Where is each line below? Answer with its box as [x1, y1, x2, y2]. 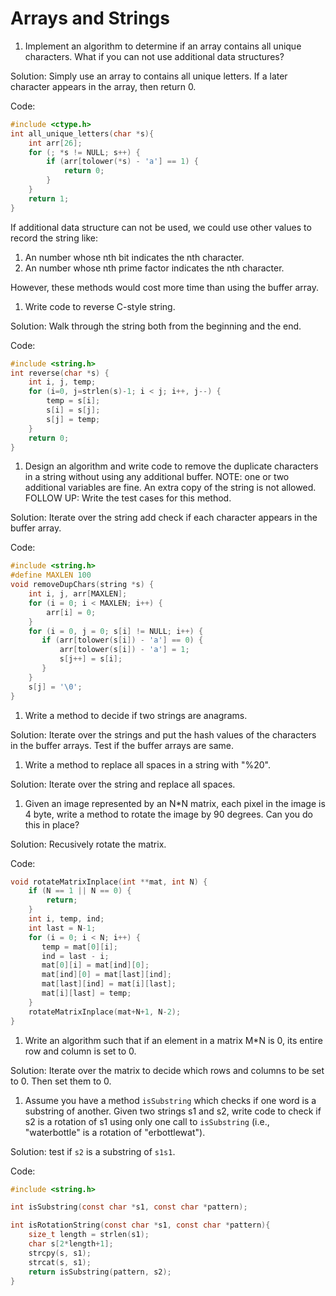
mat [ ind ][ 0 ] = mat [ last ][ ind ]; [41, 970, 172, 980]
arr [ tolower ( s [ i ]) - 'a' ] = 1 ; [59, 645, 190, 655]
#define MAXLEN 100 [10, 570, 92, 581]
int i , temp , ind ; [28, 914, 105, 924]
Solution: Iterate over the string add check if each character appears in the [10, 512, 318, 524]
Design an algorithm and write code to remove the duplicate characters [24, 460, 319, 472]
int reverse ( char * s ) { [10, 368, 110, 378]
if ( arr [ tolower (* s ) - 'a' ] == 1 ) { [46, 157, 199, 167]
